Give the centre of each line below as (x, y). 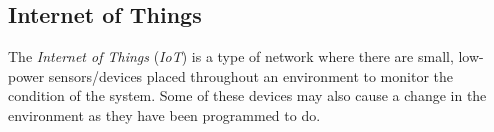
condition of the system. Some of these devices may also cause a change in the (247, 95)
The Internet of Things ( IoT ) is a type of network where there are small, (231, 56)
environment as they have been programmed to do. (164, 114)
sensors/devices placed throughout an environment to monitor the (251, 75)
